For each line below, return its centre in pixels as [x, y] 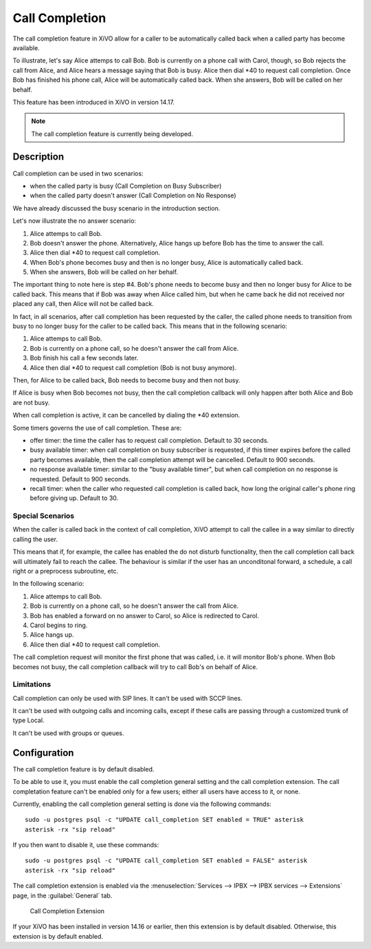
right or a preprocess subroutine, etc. [66, 571]
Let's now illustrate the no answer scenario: [75, 221]
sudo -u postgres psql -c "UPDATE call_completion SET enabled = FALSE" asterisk [166, 861]
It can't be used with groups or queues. [68, 733]
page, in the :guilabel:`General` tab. [63, 895]
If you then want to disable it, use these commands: [86, 845]
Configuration [43, 753]
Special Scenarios [44, 516]
